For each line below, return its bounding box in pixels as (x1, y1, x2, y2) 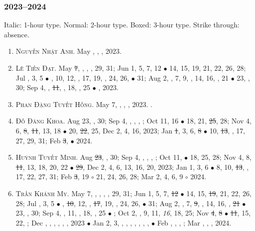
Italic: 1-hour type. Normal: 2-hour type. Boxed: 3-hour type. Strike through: (4, 19, 240, 30)
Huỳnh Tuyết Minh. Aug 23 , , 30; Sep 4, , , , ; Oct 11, (15, 152, 182, 162)
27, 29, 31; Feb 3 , (15, 135, 69, 145)
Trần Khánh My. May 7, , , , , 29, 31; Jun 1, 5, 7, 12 (15, 188, 178, 198)
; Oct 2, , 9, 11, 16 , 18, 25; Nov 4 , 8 (114, 208, 223, 218)
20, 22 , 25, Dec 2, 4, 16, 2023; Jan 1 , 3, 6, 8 (69, 125, 202, 135)
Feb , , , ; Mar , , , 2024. (157, 217, 232, 228)
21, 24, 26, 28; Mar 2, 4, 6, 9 (96, 171, 183, 182)
